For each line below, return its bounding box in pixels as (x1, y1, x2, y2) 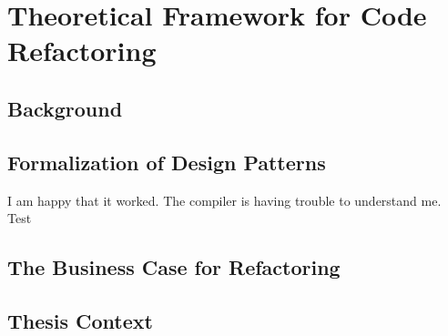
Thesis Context (7, 306, 153, 334)
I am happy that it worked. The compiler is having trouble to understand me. (7, 190, 442, 209)
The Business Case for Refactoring (7, 253, 341, 281)
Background (7, 94, 123, 122)
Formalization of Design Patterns (7, 148, 326, 176)
